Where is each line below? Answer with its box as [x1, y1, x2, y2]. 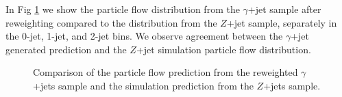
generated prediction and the [5, 42, 127, 56]
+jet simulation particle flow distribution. [136, 42, 311, 56]
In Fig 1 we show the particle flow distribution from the [5, 2, 240, 16]
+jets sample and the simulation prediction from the [33, 78, 254, 92]
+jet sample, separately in [226, 15, 337, 29]
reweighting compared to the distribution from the [5, 15, 217, 29]
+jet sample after [247, 2, 321, 16]
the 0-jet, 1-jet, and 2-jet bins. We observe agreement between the [5, 29, 283, 43]
